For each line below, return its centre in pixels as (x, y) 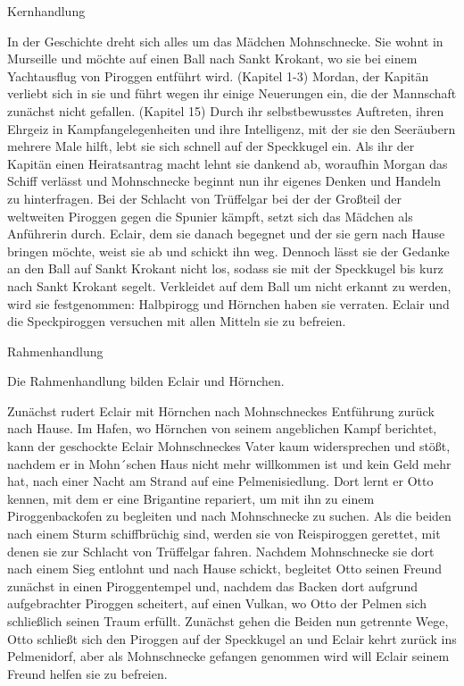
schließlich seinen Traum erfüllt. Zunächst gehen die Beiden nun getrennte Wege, (228, 621)
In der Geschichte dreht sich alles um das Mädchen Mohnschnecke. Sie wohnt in (225, 41)
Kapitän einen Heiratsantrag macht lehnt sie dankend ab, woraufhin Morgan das (228, 163)
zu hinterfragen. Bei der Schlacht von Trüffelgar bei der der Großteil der (205, 198)
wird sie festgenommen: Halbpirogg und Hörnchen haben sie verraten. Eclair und (228, 303)
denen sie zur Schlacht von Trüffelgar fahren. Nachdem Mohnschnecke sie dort (221, 551)
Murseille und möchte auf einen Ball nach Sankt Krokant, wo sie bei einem (212, 59)
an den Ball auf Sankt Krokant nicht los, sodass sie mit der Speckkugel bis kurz (225, 268)
